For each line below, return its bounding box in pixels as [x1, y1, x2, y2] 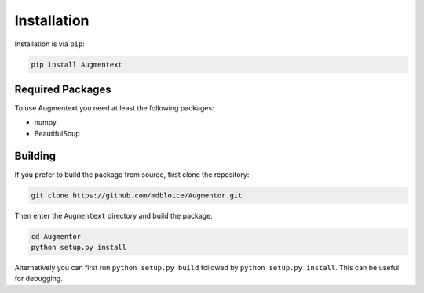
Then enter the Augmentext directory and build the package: [14, 211, 214, 220]
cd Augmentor [31, 232, 82, 241]
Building [14, 149, 57, 162]
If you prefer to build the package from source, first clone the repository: [14, 169, 250, 179]
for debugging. [14, 274, 63, 284]
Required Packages [14, 82, 111, 96]
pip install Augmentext [31, 60, 123, 69]
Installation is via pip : [14, 39, 86, 49]
